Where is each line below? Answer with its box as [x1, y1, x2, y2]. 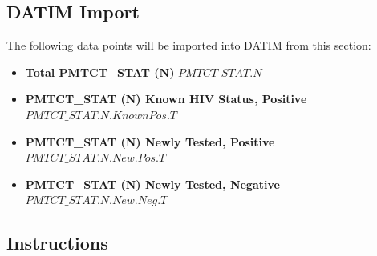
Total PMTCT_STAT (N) [25, 63, 175, 80]
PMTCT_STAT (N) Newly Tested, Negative [25, 175, 280, 192]
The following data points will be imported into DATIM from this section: [6, 37, 371, 54]
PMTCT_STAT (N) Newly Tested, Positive [25, 133, 275, 150]
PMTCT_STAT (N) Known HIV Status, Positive [25, 90, 307, 107]
